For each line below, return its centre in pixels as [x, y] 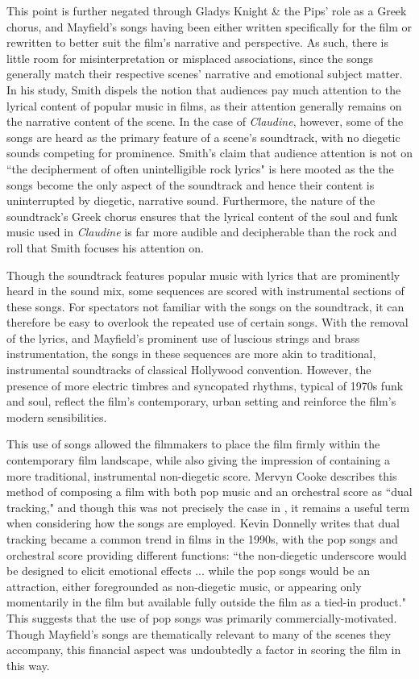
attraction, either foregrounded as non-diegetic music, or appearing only [184, 586]
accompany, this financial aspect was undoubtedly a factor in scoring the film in [204, 650]
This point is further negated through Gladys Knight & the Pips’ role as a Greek [207, 10]
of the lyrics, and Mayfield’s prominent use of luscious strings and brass [183, 337]
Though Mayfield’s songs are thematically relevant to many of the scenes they [199, 633]
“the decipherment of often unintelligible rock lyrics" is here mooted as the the [200, 168]
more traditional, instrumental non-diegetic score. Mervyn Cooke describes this [202, 475]
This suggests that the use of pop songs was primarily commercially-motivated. [202, 617]
